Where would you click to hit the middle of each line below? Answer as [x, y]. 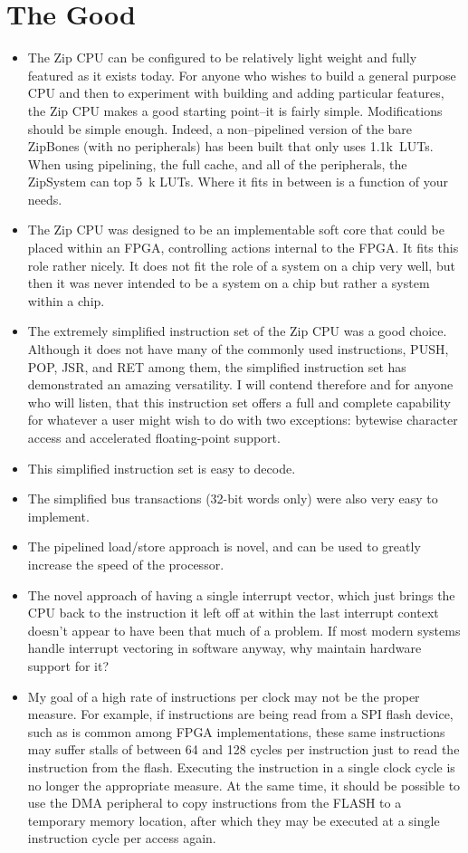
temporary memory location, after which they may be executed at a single [234, 820]
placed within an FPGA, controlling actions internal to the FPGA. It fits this [243, 248]
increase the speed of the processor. [126, 564]
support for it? [68, 665]
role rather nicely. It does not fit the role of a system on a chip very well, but [241, 265]
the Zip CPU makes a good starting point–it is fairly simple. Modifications [235, 110]
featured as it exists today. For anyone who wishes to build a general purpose [242, 75]
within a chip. [66, 300]
